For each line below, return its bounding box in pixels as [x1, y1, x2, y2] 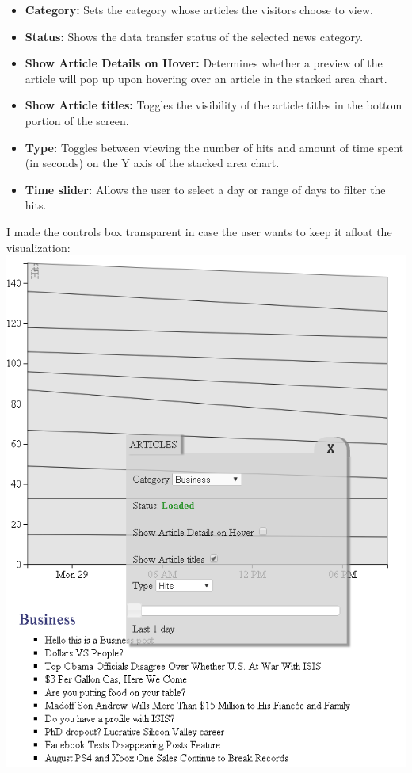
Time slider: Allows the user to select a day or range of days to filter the [25, 181, 386, 197]
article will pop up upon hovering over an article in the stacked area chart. [25, 70, 387, 86]
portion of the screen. [25, 112, 129, 128]
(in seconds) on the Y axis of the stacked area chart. [25, 155, 280, 171]
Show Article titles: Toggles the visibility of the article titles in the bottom [25, 97, 402, 113]
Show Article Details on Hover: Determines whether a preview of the [25, 55, 383, 71]
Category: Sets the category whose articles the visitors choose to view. [25, 2, 373, 17]
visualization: [6, 239, 71, 255]
